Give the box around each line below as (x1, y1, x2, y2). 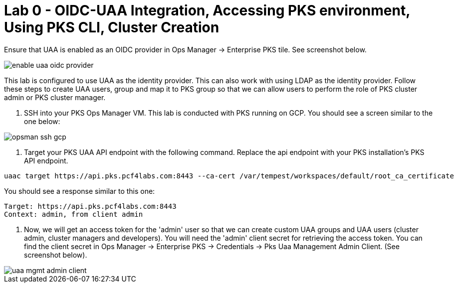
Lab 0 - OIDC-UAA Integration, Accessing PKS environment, (4, 2, 410, 19)
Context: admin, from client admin (4, 210, 143, 218)
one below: (24, 117, 60, 126)
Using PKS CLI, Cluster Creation (4, 19, 220, 36)
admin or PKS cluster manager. (4, 93, 106, 102)
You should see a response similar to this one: (4, 186, 155, 195)
